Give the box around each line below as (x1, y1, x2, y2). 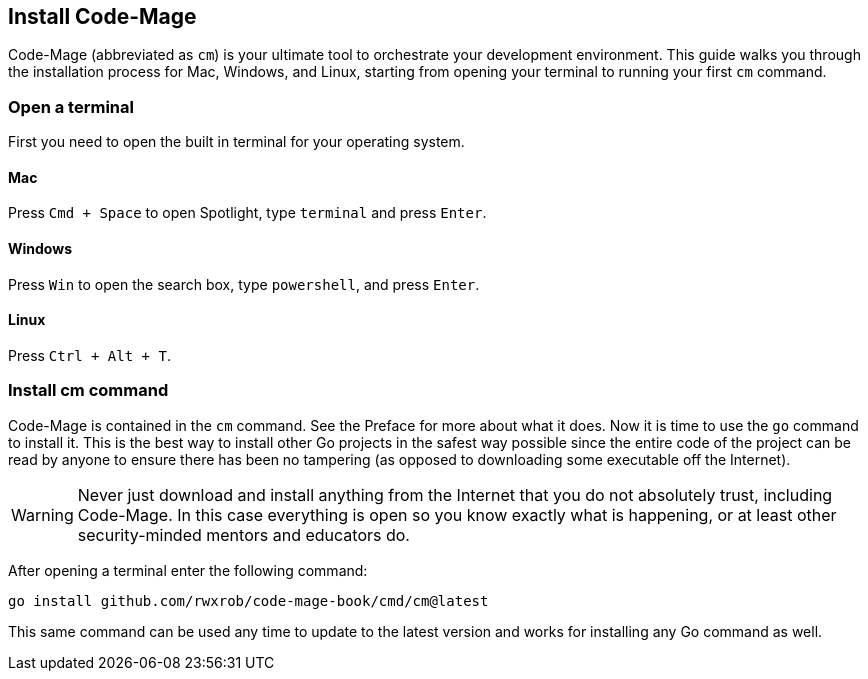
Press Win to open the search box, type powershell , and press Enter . (8, 275, 480, 293)
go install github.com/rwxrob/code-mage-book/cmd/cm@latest (8, 592, 489, 609)
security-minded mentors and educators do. (77, 524, 410, 545)
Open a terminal (8, 96, 134, 117)
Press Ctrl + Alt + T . (8, 346, 171, 364)
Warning (11, 504, 74, 525)
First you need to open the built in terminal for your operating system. (8, 133, 465, 151)
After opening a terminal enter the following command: (8, 561, 368, 579)
